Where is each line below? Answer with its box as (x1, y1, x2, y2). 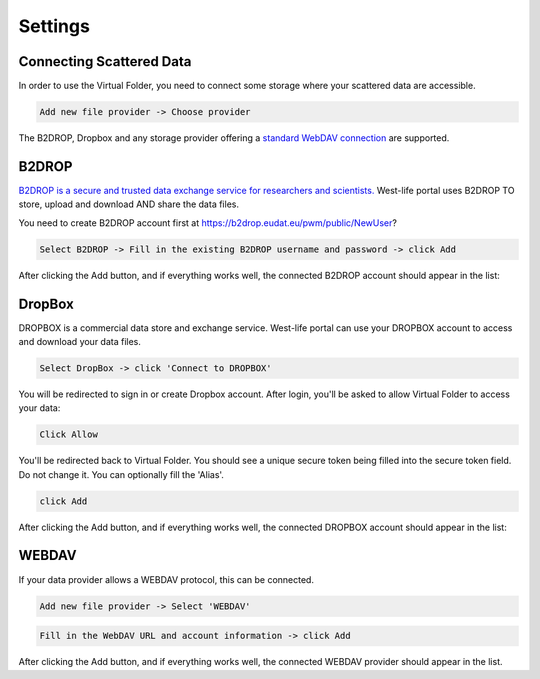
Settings (18, 15, 90, 37)
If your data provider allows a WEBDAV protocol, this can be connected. (18, 573, 315, 585)
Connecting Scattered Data (18, 53, 192, 70)
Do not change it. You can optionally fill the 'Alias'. (18, 468, 225, 480)
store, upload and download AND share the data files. (18, 198, 240, 210)
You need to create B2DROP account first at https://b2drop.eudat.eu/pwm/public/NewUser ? (18, 216, 397, 229)
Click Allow (39, 429, 99, 440)
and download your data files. (18, 335, 142, 347)
